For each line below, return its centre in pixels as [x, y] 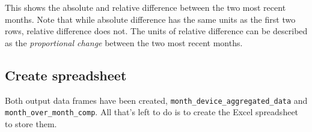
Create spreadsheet [66, 75]
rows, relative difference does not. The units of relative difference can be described [156, 31]
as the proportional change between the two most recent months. [124, 42]
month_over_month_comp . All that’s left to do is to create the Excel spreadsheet [152, 112]
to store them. [31, 123]
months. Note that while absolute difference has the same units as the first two [150, 19]
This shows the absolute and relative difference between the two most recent [145, 7]
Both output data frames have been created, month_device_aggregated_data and [156, 100]
